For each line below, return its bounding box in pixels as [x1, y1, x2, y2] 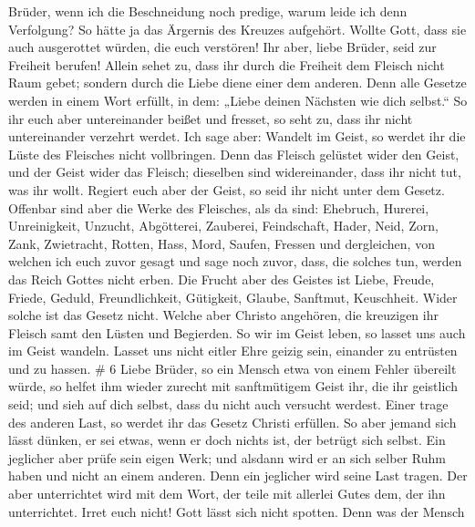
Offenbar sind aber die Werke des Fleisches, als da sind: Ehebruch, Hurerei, [8, 198, 429, 217]
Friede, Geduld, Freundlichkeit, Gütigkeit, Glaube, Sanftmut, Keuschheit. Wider [8, 287, 458, 306]
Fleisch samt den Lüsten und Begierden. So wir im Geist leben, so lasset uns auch [8, 323, 466, 342]
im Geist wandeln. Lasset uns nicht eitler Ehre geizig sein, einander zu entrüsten [8, 341, 458, 360]
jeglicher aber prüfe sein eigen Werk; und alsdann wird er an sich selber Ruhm [8, 448, 446, 467]
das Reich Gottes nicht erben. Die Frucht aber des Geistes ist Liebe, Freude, [8, 269, 435, 288]
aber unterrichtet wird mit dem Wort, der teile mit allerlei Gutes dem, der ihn [8, 484, 446, 503]
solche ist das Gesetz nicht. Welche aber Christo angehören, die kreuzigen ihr [8, 305, 439, 325]
